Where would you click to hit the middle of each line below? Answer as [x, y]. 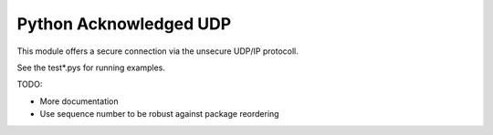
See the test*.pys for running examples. [91, 67]
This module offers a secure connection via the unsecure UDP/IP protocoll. [157, 51]
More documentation [79, 101]
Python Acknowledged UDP [124, 24]
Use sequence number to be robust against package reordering [159, 114]
